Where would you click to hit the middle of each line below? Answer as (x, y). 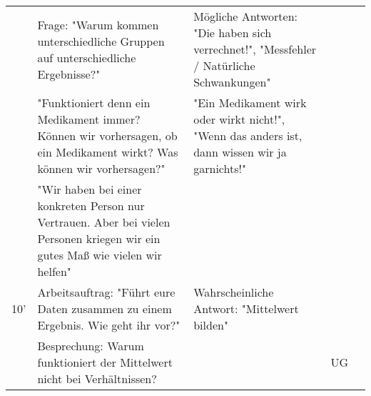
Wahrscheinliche (234, 292)
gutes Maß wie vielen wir (100, 255)
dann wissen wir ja (240, 152)
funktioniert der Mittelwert (105, 362)
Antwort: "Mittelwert (246, 308)
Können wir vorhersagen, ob (107, 135)
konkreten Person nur (91, 206)
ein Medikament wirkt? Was (108, 152)
